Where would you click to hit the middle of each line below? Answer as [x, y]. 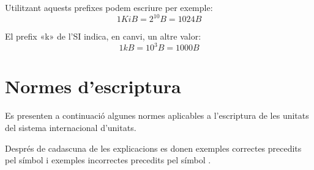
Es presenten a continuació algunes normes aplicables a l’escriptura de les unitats [157, 115]
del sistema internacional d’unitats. [71, 127]
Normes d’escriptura [93, 86]
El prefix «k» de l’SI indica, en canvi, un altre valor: [103, 36]
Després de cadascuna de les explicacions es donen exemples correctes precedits [153, 148]
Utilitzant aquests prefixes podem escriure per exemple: [109, 7]
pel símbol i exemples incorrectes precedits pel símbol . [108, 160]
